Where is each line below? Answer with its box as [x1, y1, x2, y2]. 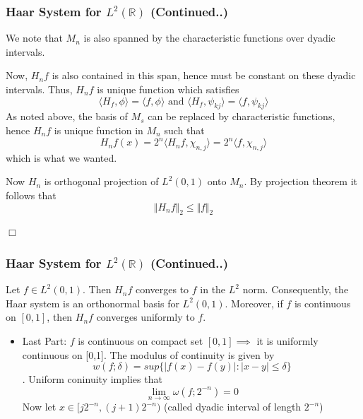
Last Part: [22, 334, 67, 348]
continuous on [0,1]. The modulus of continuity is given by [22, 347, 275, 362]
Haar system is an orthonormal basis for [6, 295, 179, 310]
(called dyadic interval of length [164, 399, 302, 414]
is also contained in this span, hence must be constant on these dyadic [52, 68, 356, 83]
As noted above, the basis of [6, 109, 128, 124]
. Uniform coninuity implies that [22, 372, 162, 386]
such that [164, 122, 205, 137]
